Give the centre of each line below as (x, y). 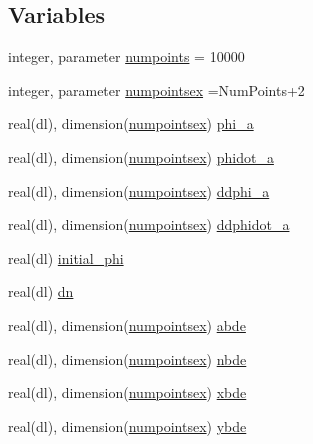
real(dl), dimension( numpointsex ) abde (127, 324)
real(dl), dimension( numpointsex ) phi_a (131, 123)
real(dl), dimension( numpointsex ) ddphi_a (139, 190)
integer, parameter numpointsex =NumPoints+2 (156, 89)
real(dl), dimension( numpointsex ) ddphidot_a (149, 224)
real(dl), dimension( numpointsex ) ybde (127, 425)
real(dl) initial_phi (66, 257)
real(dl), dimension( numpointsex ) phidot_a (141, 156)
